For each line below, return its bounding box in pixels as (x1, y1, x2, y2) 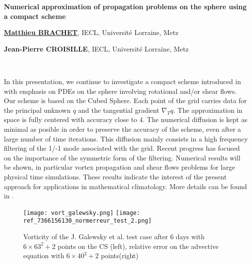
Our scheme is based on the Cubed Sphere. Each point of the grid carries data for (4, 95, 247, 106)
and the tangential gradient (78, 105, 159, 115)
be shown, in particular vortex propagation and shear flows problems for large (4, 162, 236, 172)
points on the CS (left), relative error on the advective (58, 241, 219, 251)
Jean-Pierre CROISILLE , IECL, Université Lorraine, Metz (4, 43, 189, 53)
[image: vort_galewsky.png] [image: (23, 209, 140, 216)
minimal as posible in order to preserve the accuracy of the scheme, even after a (4, 123, 241, 134)
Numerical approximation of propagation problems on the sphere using (4, 1, 247, 11)
